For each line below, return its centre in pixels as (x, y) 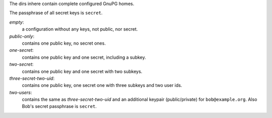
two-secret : (21, 64)
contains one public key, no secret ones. (64, 43)
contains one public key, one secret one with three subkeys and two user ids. (102, 85)
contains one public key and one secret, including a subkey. (84, 57)
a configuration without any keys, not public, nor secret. (80, 29)
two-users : (21, 92)
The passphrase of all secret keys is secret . (56, 13)
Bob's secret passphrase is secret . (59, 106)
